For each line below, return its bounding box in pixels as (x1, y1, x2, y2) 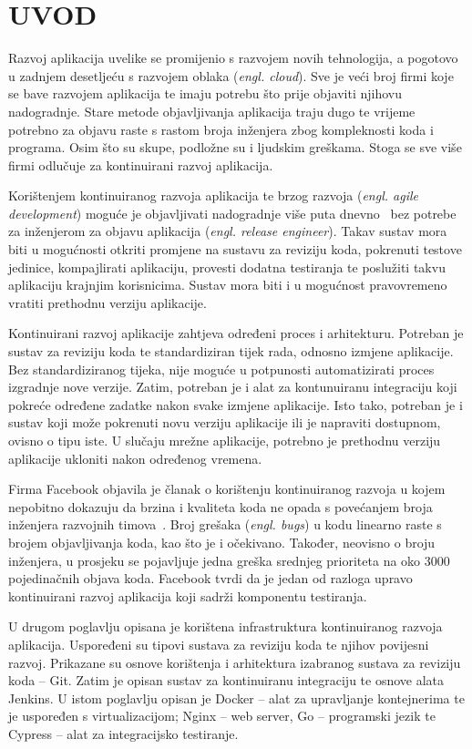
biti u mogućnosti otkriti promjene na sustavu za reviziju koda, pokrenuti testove (8, 240, 462, 259)
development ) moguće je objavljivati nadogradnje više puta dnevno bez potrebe (8, 203, 457, 222)
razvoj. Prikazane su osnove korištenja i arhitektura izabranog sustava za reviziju (8, 652, 461, 672)
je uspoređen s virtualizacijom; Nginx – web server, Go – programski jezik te (8, 706, 436, 725)
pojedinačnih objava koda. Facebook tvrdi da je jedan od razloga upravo (8, 569, 413, 588)
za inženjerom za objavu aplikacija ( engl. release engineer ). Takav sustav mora (8, 221, 447, 241)
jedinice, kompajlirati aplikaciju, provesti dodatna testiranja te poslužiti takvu (8, 257, 446, 276)
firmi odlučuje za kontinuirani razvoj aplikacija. (8, 155, 273, 174)
